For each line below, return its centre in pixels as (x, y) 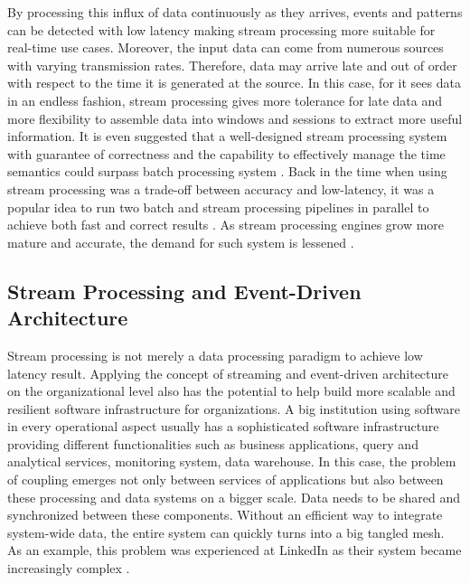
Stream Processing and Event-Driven (184, 291)
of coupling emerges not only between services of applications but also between (226, 480)
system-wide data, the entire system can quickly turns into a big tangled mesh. (226, 532)
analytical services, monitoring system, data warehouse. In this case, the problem (232, 461)
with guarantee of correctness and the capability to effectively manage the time (226, 153)
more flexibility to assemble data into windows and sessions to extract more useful (235, 118)
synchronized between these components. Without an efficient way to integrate (225, 515)
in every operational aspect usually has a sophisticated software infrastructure (223, 426)
